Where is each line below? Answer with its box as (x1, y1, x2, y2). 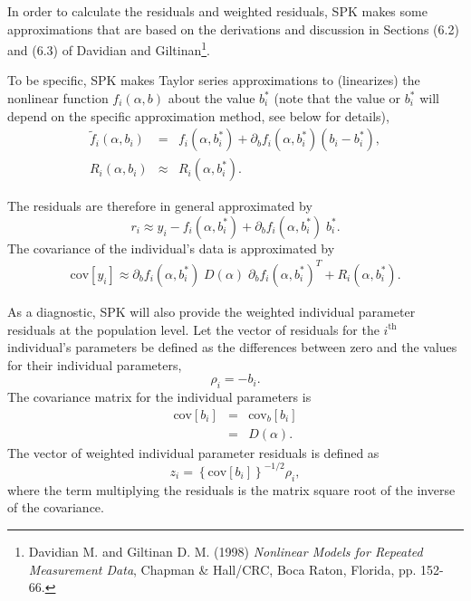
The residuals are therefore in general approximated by (7, 196, 312, 215)
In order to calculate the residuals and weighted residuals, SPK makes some (7, 2, 428, 20)
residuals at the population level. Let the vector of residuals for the (7, 320, 380, 339)
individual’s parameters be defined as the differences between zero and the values (7, 338, 457, 357)
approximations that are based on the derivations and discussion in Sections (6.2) (7, 19, 459, 38)
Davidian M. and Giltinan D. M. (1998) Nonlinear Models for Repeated (28, 541, 423, 560)
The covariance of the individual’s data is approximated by (7, 238, 335, 257)
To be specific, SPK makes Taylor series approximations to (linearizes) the (7, 71, 420, 90)
